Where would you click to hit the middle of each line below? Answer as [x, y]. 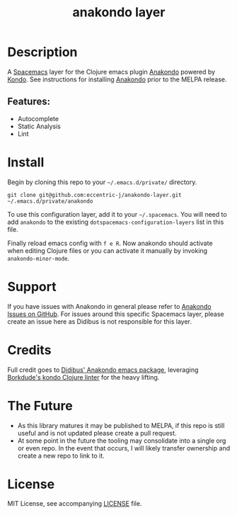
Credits [29, 350]
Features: [29, 102]
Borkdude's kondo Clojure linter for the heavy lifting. [83, 377]
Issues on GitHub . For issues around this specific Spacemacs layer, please [116, 314]
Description [42, 52]
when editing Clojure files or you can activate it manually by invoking [107, 250]
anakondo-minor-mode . [39, 258]
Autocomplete [38, 118]
